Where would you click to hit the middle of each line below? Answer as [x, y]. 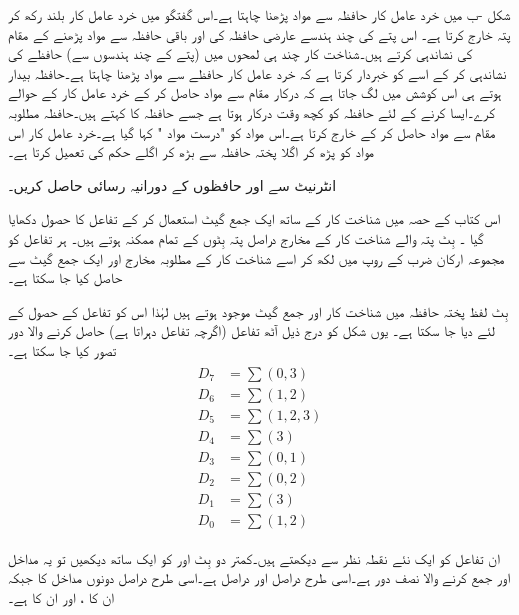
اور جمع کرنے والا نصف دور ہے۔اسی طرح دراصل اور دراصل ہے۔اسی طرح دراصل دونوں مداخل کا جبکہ [259, 577]
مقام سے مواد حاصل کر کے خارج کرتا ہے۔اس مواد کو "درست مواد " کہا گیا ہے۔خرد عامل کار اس [252, 131]
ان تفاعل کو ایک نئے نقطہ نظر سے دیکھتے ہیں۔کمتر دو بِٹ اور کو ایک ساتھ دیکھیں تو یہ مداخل [254, 557]
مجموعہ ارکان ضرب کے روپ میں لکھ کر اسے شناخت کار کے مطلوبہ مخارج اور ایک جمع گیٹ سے [256, 257]
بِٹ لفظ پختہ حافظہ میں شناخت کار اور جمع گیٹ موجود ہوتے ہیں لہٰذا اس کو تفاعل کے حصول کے [258, 310]
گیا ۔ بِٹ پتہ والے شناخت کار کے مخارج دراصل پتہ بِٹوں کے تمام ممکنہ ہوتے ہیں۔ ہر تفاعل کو [246, 237]
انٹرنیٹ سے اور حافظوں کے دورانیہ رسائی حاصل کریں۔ [172, 184]
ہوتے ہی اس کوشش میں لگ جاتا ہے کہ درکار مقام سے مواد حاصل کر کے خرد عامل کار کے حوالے [255, 92]
